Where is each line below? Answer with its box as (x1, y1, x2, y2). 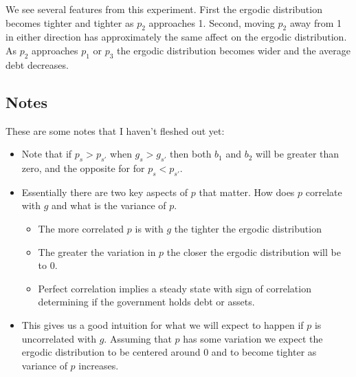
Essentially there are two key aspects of (21, 184, 188, 199)
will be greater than (256, 147, 340, 161)
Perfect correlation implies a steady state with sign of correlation (38, 281, 311, 295)
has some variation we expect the (183, 331, 323, 345)
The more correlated (38, 221, 124, 235)
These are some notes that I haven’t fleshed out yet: (5, 123, 225, 138)
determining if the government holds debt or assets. (38, 294, 255, 309)
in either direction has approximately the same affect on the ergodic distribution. (5, 30, 347, 44)
